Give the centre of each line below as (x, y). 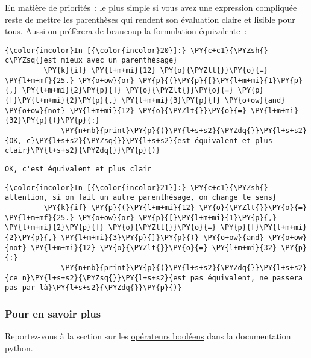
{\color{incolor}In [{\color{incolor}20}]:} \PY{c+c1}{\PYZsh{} (137, 50)
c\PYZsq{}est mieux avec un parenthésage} (91, 60)
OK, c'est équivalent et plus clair (78, 169)
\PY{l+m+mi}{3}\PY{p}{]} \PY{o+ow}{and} (203, 101)
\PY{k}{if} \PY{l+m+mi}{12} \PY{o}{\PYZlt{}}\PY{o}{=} (156, 71)
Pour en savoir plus (53, 313)
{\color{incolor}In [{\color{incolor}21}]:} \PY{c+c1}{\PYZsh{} (137, 187)
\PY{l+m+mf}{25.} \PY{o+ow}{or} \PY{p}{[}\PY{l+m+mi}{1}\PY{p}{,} (141, 218)
